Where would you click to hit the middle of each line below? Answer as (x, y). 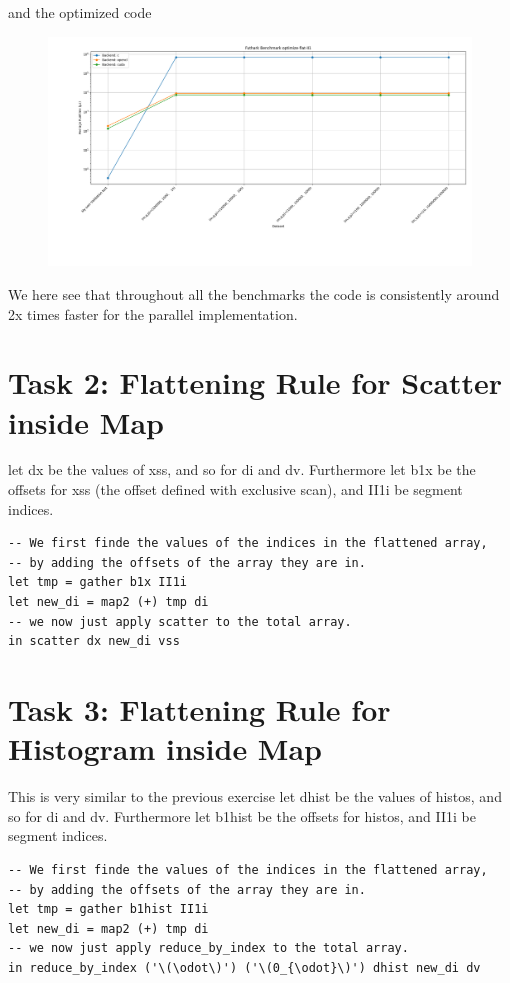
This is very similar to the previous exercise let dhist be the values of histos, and (255, 796)
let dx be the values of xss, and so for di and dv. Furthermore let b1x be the (242, 469)
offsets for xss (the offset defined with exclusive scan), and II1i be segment (235, 489)
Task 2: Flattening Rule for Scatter (255, 382)
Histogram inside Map (165, 748)
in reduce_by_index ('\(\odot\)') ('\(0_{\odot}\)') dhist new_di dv (244, 967)
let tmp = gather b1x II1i (97, 582)
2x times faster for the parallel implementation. (153, 313)
